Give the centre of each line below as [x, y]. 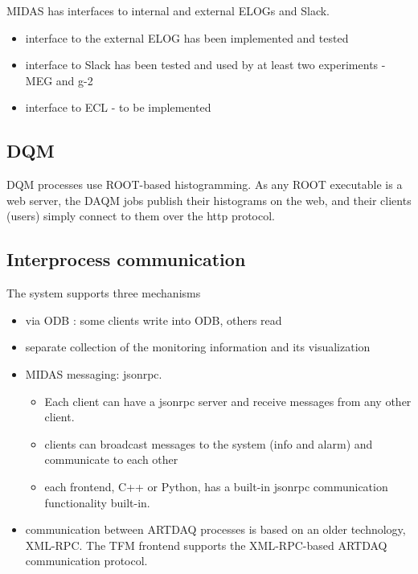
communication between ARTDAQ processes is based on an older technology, [215, 529]
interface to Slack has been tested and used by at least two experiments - [205, 65]
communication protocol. [86, 561]
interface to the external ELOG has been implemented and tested [187, 37]
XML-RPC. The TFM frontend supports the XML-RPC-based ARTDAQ [206, 545]
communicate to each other [111, 459]
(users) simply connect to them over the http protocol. [141, 216]
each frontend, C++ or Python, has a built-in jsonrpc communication [216, 486]
